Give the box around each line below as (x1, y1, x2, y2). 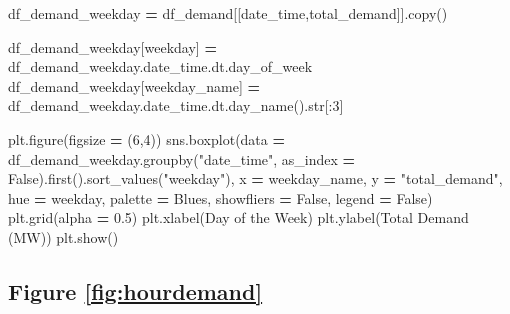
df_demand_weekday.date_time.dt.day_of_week (8, 56, 313, 77)
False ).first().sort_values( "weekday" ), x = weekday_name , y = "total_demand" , (8, 168, 503, 189)
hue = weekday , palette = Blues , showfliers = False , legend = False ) (8, 187, 433, 208)
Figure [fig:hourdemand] (8, 275, 263, 306)
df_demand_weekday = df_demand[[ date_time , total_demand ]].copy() (8, 3, 448, 23)
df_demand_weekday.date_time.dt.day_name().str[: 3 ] (8, 95, 344, 116)
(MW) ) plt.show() (8, 226, 119, 247)
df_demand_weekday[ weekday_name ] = (8, 75, 261, 96)
